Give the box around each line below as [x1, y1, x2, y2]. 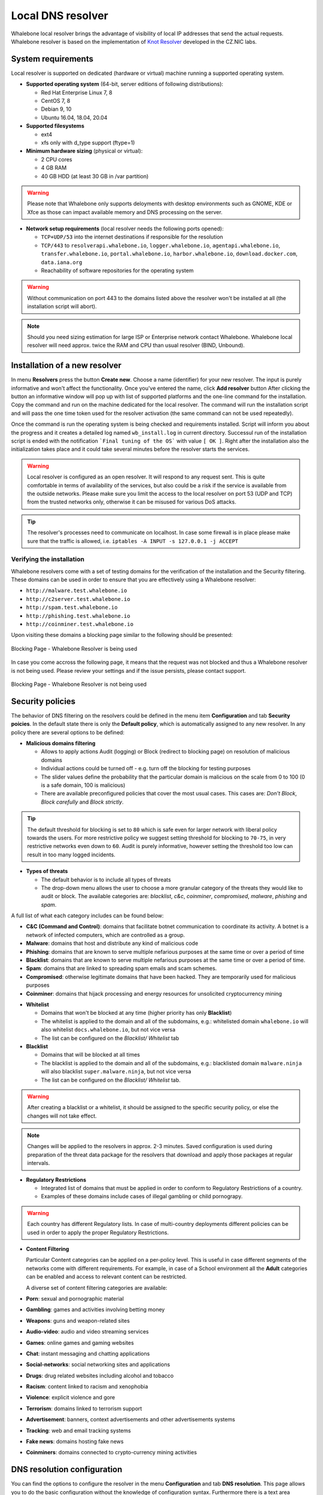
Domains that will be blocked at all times [41, 1051, 141, 1058]
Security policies [11, 696, 76, 706]
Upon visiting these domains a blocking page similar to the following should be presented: [11, 631, 233, 639]
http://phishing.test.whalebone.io [26, 612, 131, 619]
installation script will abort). [27, 303, 97, 310]
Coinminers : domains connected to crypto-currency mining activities [26, 1449, 197, 1456]
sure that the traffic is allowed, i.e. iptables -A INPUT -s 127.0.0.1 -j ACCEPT [27, 537, 239, 544]
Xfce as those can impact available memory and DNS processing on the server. [27, 208, 223, 215]
